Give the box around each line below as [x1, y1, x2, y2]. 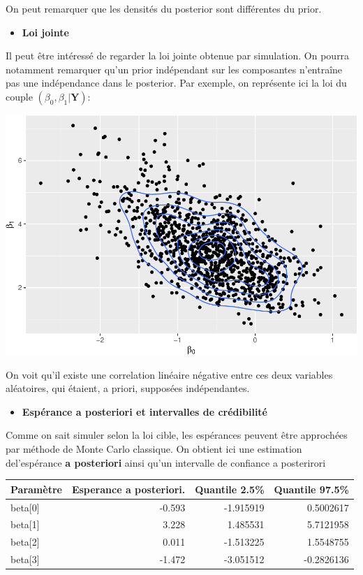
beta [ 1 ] [10, 517, 40, 532]
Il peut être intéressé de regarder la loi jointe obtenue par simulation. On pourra [6, 48, 350, 63]
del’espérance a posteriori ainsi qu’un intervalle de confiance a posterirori [6, 455, 326, 470]
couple [6, 89, 33, 103]
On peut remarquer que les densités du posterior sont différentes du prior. [6, 1, 322, 15]
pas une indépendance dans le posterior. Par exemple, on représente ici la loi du [6, 75, 347, 90]
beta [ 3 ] [10, 552, 40, 567]
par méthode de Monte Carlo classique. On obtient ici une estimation [6, 441, 302, 456]
